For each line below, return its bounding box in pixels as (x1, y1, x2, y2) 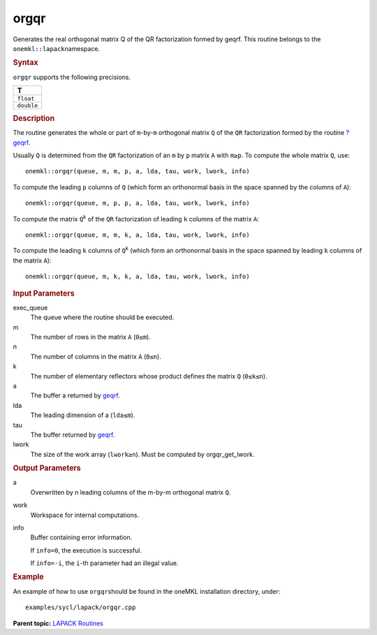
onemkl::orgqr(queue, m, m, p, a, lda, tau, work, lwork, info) (25, 168, 251, 175)
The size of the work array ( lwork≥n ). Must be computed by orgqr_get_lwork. (30, 450, 255, 458)
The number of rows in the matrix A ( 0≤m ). (30, 333, 151, 341)
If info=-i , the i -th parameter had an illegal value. (30, 559, 179, 567)
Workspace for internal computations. (30, 511, 140, 519)
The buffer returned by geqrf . (30, 430, 115, 439)
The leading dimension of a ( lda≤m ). (30, 411, 135, 419)
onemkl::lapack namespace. (13, 44, 101, 52)
